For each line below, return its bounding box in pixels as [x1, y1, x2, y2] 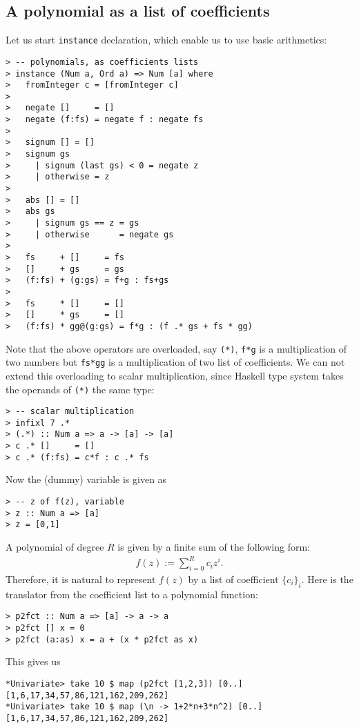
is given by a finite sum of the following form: [117, 540, 310, 554]
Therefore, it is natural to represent [6, 571, 156, 586]
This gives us [6, 654, 61, 669]
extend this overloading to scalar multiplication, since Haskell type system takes [6, 368, 344, 382]
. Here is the [301, 571, 353, 586]
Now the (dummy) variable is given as [6, 472, 167, 486]
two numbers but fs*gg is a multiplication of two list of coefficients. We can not [6, 355, 345, 369]
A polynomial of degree [6, 540, 104, 554]
